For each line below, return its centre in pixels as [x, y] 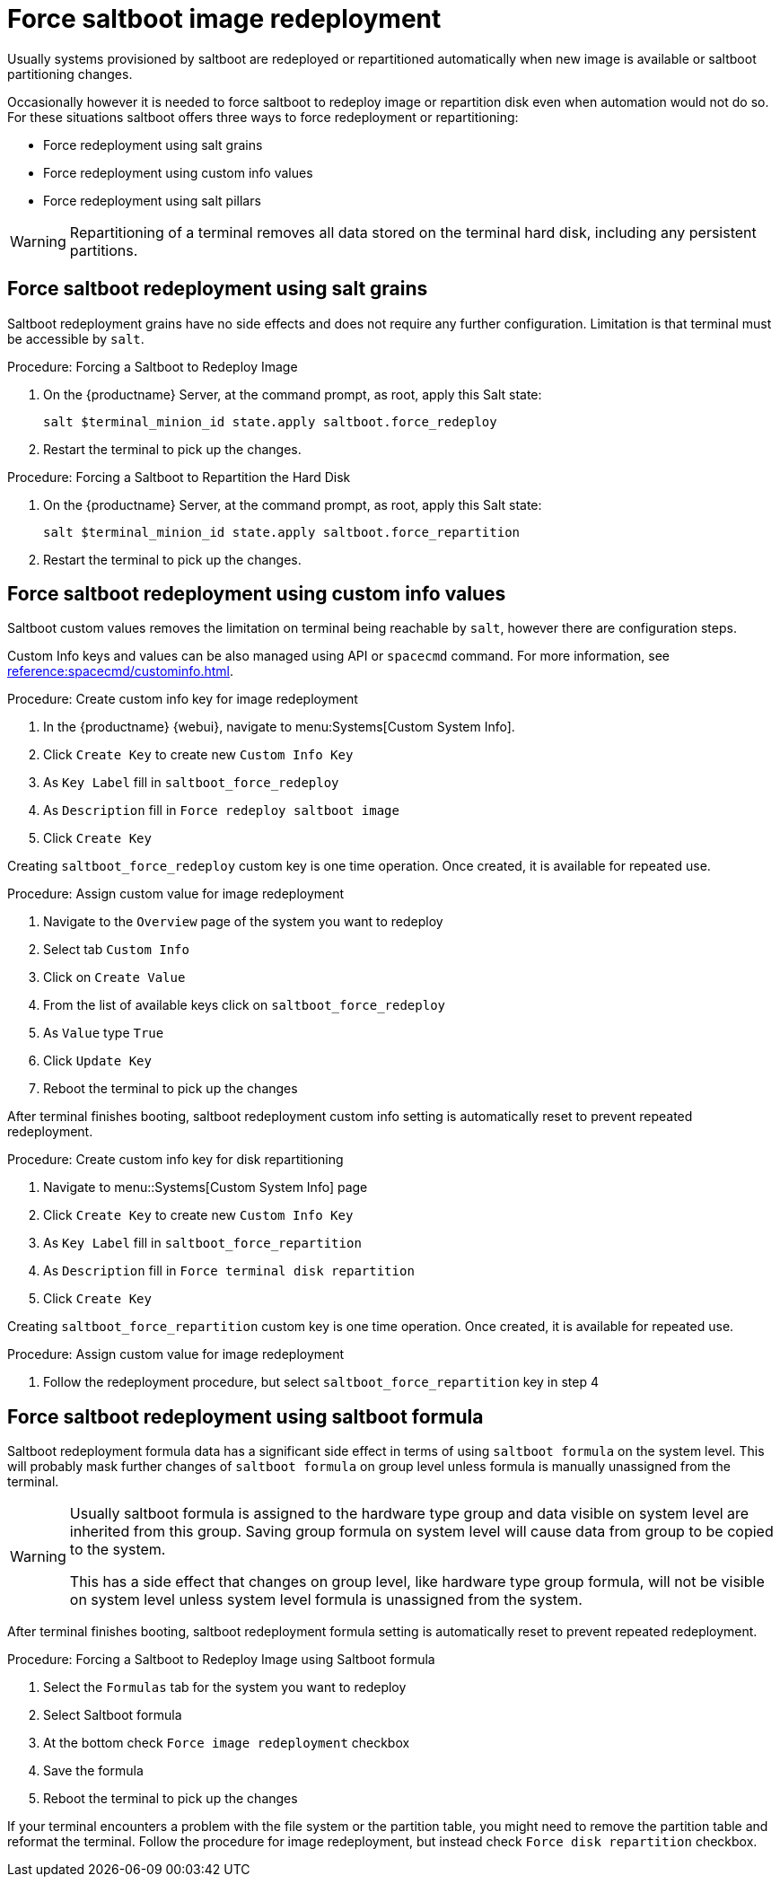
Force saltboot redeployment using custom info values [257, 594]
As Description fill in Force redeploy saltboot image [221, 811]
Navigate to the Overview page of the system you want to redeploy [243, 922]
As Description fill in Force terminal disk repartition [229, 1271]
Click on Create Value [114, 977]
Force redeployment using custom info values [178, 172]
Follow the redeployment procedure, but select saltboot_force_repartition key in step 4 [321, 1382]
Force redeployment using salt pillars [152, 200]
